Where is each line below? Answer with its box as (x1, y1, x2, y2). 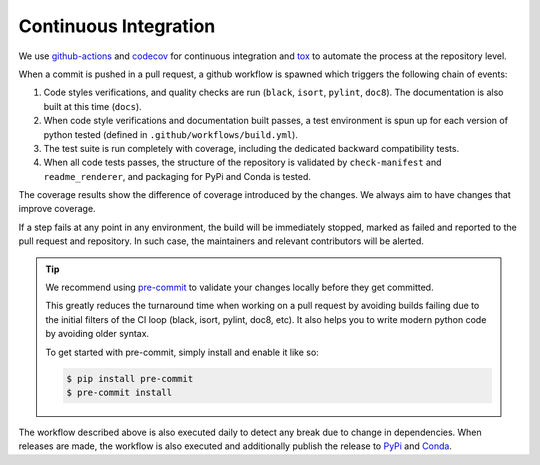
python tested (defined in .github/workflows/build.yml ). (43, 128, 299, 140)
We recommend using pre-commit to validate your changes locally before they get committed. (45, 281, 434, 294)
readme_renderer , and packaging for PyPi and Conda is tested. (43, 170, 312, 182)
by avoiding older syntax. (45, 328, 150, 340)
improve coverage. (18, 203, 96, 215)
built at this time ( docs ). (43, 100, 142, 112)
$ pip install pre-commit (66, 373, 194, 384)
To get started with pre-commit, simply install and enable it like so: (45, 346, 319, 358)
